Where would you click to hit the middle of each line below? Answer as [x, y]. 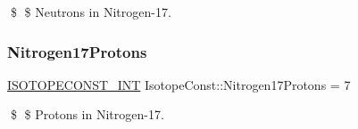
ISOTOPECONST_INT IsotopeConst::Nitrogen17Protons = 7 [179, 84]
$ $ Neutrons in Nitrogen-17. [91, 12]
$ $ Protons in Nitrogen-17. [87, 114]
